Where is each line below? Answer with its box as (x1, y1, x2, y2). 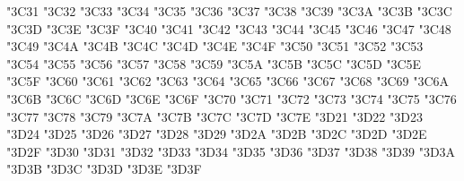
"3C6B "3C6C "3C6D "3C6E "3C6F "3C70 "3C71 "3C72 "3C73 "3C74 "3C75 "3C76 (6, 89, 457, 108)
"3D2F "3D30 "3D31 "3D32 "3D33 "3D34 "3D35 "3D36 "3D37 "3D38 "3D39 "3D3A (6, 142, 456, 160)
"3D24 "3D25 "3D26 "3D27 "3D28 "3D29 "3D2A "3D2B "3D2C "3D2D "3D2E (6, 125, 427, 143)
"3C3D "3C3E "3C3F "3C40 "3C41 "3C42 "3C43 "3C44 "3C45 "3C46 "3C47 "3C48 (6, 19, 451, 38)
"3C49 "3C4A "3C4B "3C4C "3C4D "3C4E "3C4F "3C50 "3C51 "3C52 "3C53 (6, 37, 424, 56)
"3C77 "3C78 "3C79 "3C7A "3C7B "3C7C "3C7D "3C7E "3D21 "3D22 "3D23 (6, 107, 423, 125)
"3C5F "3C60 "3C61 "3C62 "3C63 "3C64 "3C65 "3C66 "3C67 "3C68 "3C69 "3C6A (6, 72, 450, 90)
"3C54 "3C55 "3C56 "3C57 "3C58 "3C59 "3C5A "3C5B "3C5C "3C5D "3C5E (6, 54, 422, 73)
